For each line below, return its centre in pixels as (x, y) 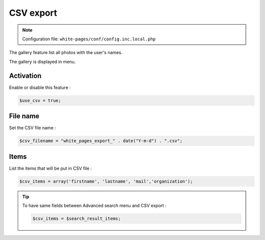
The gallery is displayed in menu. (42, 61)
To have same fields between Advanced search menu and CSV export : (94, 205)
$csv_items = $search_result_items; (77, 218)
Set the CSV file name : (33, 128)
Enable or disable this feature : (40, 87)
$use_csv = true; (40, 100)
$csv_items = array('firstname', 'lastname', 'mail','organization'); (106, 181)
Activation (25, 75)
